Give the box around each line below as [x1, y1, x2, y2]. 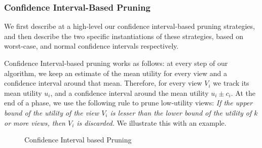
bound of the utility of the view [4, 107, 99, 118]
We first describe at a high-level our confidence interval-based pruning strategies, [4, 21, 255, 31]
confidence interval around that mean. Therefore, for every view [4, 78, 202, 88]
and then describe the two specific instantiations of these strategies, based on [4, 30, 243, 41]
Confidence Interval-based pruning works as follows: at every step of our [4, 58, 228, 68]
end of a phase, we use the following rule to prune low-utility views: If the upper [4, 97, 253, 108]
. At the [231, 87, 255, 98]
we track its [213, 78, 249, 88]
